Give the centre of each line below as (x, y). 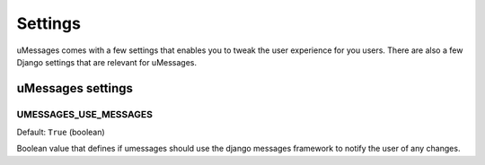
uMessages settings (75, 88)
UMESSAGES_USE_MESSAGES (84, 114)
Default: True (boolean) (61, 132)
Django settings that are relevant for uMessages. (107, 62)
